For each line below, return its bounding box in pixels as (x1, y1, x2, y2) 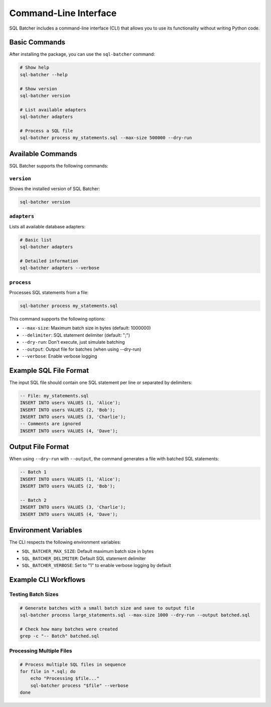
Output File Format (9, 443, 69, 451)
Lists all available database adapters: (9, 223, 86, 229)
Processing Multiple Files (9, 647, 72, 654)
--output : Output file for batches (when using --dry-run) (22, 346, 142, 352)
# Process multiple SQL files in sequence (20, 661, 126, 667)
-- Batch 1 (20, 469, 47, 475)
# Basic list (20, 237, 52, 243)
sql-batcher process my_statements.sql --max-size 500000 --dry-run (20, 135, 192, 140)
